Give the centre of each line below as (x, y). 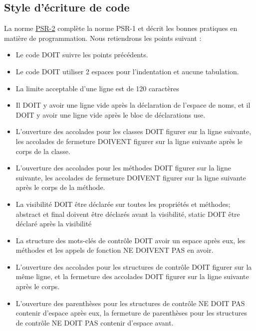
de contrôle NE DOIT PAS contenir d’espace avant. (95, 322)
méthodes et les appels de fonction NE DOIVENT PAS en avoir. (115, 250)
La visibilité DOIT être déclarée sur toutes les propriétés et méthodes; (123, 204)
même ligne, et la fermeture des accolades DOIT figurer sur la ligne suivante (132, 276)
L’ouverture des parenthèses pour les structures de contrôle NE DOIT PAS (130, 303)
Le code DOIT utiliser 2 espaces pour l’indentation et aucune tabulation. (127, 71)
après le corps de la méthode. (60, 187)
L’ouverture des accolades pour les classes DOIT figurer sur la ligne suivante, (133, 131)
